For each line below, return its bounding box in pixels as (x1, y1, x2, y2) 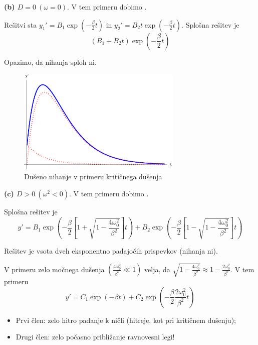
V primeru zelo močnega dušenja (4, 264, 105, 274)
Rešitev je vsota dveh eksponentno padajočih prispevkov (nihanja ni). (4, 246, 218, 256)
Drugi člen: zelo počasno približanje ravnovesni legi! (16, 331, 175, 342)
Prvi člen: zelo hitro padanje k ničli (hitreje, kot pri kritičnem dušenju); (16, 314, 236, 325)
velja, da (144, 264, 170, 274)
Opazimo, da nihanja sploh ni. (4, 56, 97, 67)
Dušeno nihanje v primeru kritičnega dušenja (24, 171, 162, 182)
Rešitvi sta (4, 19, 37, 30)
